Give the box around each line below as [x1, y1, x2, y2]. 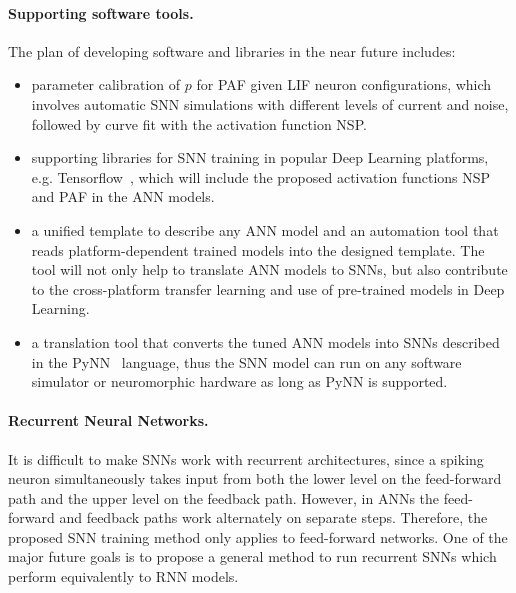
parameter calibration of [31, 74, 181, 95]
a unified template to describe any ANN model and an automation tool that [31, 219, 499, 240]
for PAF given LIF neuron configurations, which [196, 74, 492, 95]
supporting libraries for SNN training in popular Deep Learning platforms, [31, 147, 489, 168]
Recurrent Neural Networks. [8, 410, 209, 431]
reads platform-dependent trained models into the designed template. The [31, 239, 485, 260]
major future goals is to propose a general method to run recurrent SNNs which [8, 546, 497, 567]
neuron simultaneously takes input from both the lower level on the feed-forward [8, 468, 502, 489]
